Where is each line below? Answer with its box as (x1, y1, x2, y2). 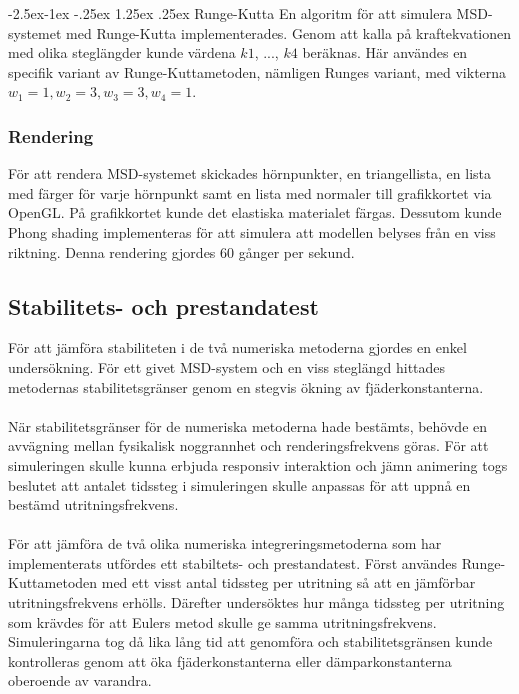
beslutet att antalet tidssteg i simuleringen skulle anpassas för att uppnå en (8, 474, 471, 495)
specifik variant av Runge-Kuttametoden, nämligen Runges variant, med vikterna (8, 61, 507, 82)
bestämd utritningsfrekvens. (8, 494, 179, 515)
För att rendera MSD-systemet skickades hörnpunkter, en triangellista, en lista (8, 163, 492, 184)
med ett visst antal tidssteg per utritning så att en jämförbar (101, 572, 476, 593)
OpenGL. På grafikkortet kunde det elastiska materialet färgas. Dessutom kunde (8, 202, 502, 223)
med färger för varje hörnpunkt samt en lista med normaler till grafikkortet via (8, 182, 492, 203)
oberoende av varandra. (8, 670, 152, 691)
